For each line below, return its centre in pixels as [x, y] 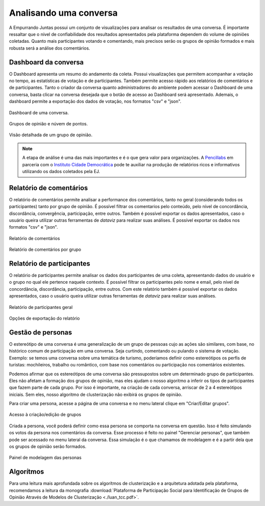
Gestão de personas [40, 332]
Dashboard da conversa [46, 62]
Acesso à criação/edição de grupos [45, 415]
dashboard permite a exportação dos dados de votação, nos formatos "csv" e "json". [95, 101]
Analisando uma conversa [63, 13]
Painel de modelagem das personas [45, 458]
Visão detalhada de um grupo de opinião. [51, 135]
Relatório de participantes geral [41, 307]
